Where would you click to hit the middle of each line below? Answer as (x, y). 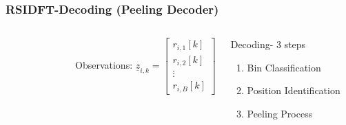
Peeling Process (280, 113)
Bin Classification (284, 67)
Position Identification (294, 90)
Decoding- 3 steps (268, 44)
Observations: (104, 64)
